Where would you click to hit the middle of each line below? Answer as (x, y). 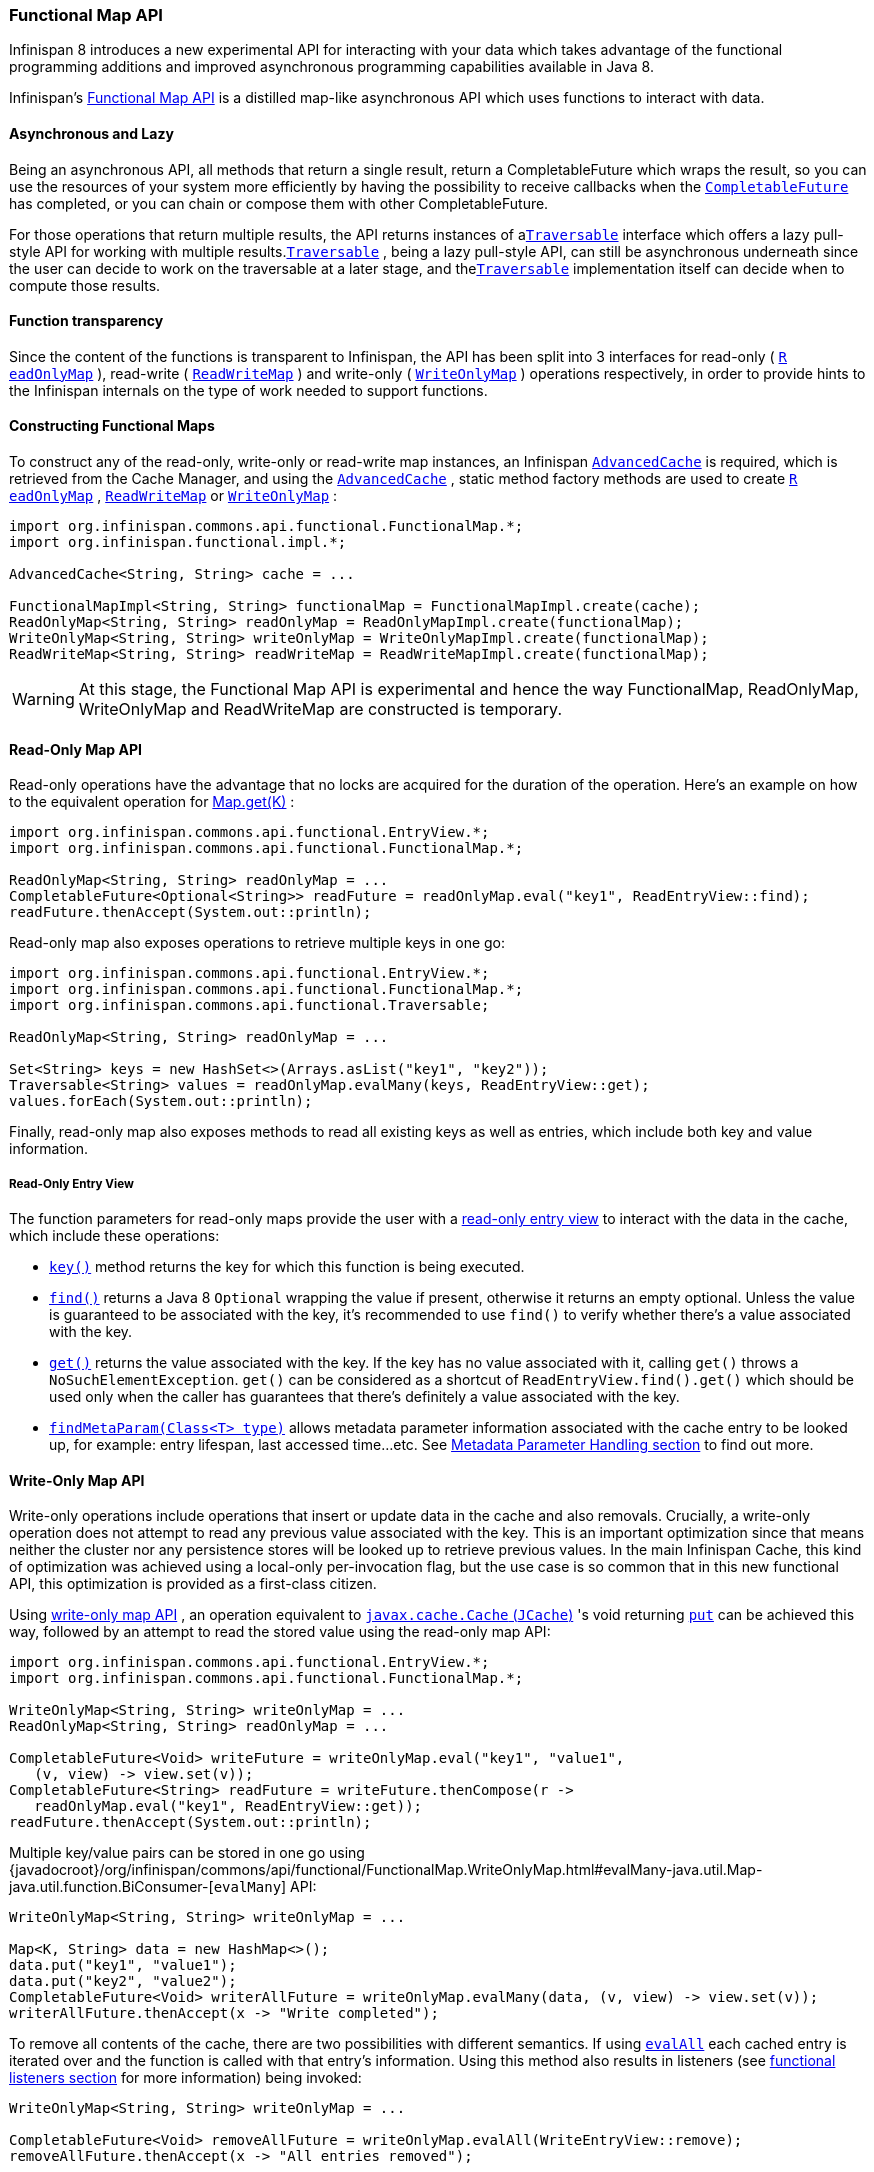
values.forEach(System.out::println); (161, 1101)
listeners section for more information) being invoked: (185, 2078)
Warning (43, 699)
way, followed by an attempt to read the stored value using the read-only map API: (280, 1632)
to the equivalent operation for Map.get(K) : (152, 802)
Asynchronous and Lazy (91, 133)
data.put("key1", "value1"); (123, 1965)
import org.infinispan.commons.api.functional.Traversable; (249, 1005)
